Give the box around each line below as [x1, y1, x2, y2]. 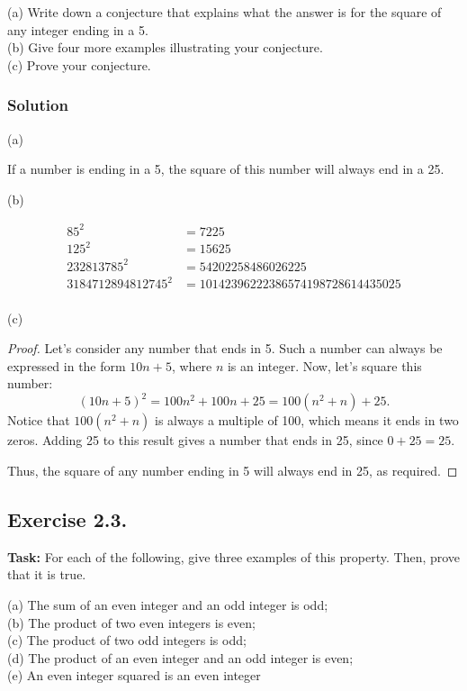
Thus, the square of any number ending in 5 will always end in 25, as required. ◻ [7, 461, 458, 479]
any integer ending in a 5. [7, 20, 148, 39]
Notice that [7, 411, 70, 430]
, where [171, 356, 212, 375]
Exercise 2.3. [7, 505, 128, 532]
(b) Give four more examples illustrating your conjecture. [7, 38, 323, 57]
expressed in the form [7, 356, 126, 375]
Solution [7, 94, 68, 116]
